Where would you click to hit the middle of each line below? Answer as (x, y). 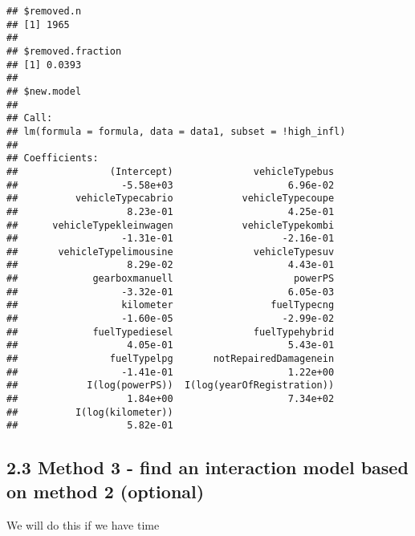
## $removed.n (44, 11)
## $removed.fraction (64, 51)
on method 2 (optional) (106, 491)
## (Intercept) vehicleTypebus (171, 171)
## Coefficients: (53, 158)
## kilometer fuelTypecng (171, 305)
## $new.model (44, 91)
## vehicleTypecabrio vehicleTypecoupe (171, 199)
